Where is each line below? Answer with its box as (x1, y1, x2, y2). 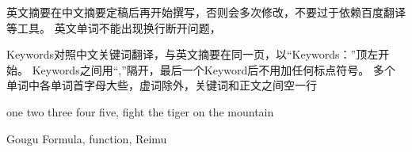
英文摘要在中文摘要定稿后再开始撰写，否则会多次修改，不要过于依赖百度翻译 (6, 4, 406, 20)
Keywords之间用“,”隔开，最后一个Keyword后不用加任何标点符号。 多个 (32, 61, 395, 78)
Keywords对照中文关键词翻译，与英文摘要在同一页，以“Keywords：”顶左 (6, 46, 379, 63)
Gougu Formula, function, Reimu (6, 130, 167, 146)
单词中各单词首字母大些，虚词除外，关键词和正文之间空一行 (6, 77, 317, 93)
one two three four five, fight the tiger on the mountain (6, 103, 274, 120)
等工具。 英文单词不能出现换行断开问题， (6, 19, 221, 36)
